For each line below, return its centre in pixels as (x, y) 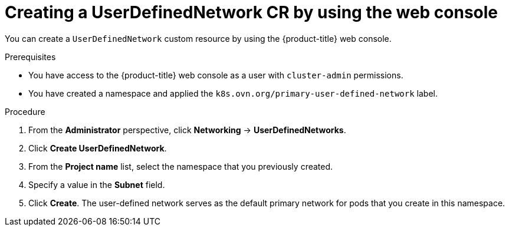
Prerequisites (30, 57)
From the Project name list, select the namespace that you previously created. (181, 166)
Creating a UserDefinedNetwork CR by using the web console (252, 12)
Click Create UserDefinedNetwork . (98, 148)
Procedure (25, 111)
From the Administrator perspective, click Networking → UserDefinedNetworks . (187, 130)
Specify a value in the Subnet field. (97, 184)
